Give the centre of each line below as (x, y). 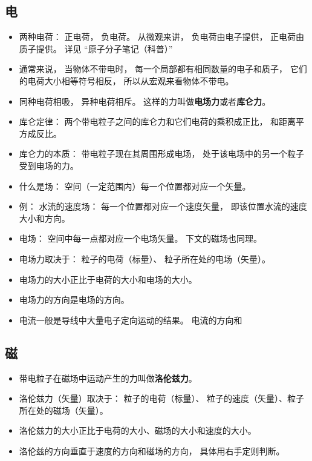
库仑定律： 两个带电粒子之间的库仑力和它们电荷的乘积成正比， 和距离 (158, 121)
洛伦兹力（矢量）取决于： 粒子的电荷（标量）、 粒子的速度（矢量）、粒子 (162, 398)
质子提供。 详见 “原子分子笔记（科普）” (96, 48)
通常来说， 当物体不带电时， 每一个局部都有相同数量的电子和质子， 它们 (163, 69)
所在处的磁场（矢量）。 (63, 410)
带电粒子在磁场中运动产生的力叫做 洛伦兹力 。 (108, 378)
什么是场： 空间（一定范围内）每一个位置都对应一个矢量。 (135, 186)
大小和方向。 (44, 218)
